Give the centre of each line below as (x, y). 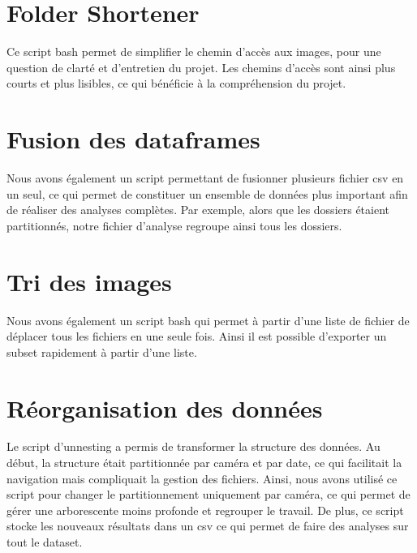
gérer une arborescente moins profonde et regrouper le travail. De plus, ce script (205, 510)
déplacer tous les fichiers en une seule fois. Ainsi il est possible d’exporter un (197, 336)
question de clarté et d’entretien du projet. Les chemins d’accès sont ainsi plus (201, 67)
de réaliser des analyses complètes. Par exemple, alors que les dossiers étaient (198, 210)
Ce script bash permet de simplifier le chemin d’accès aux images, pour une (194, 51)
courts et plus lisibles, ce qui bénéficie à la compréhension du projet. (176, 83)
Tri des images (89, 281)
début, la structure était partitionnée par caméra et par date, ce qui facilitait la (204, 463)
